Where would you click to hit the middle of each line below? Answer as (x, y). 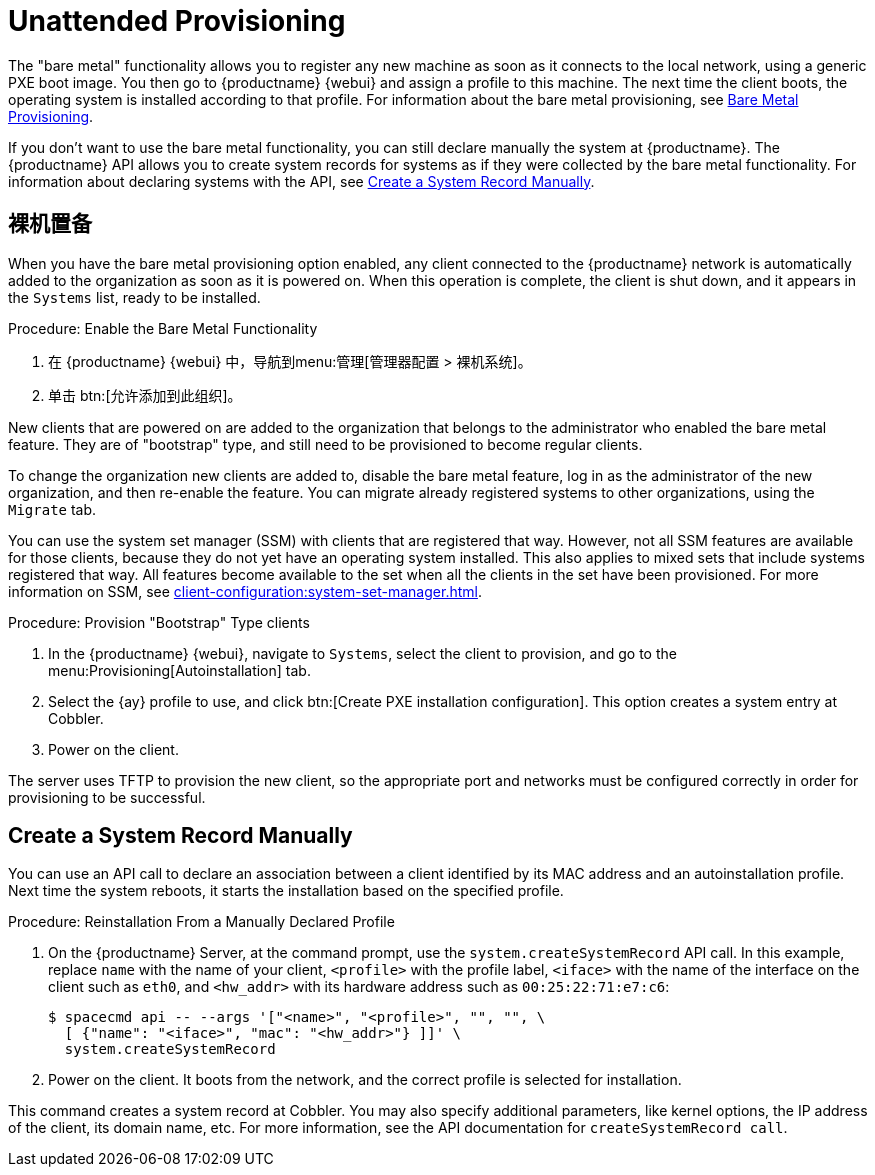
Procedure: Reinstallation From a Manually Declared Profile (201, 922)
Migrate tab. (52, 509)
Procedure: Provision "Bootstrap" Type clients (159, 622)
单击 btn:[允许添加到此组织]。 (145, 395)
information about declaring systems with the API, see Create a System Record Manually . (301, 181)
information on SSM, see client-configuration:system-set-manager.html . (245, 591)
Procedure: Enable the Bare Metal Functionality (163, 328)
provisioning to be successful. (107, 797)
